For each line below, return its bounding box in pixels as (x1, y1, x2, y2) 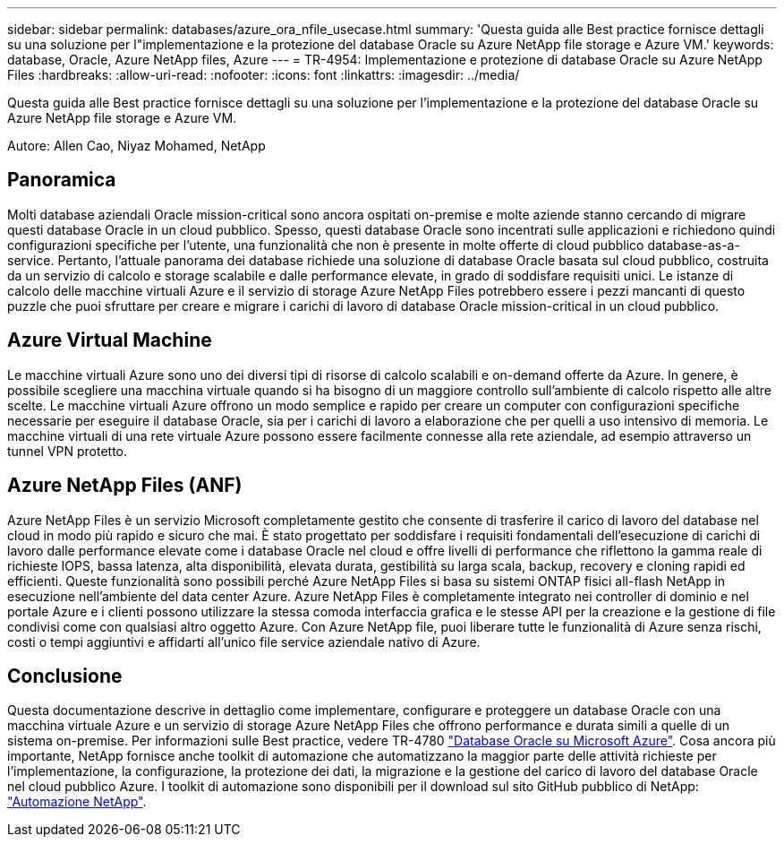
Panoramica (7, 168, 116, 192)
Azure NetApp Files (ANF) (7, 474, 243, 497)
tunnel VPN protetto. (7, 443, 128, 459)
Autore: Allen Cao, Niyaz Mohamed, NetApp (7, 138, 266, 153)
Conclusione (7, 664, 123, 687)
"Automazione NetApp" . (7, 794, 147, 810)
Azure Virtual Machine (7, 329, 212, 352)
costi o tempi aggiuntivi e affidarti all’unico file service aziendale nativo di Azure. (7, 633, 481, 650)
